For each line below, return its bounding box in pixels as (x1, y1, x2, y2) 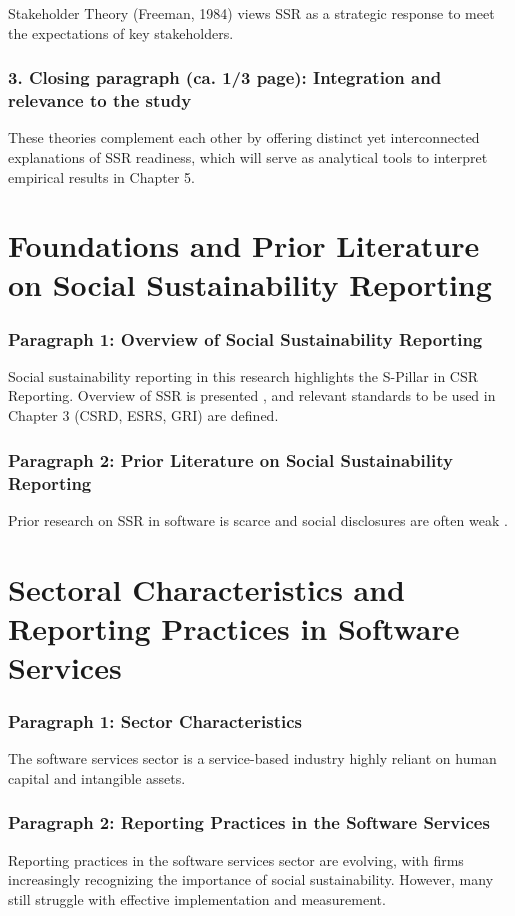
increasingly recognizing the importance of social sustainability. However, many (8, 869, 494, 890)
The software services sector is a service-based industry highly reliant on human (8, 748, 497, 769)
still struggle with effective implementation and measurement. (8, 888, 386, 909)
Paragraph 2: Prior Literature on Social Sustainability (8, 447, 453, 472)
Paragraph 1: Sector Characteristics (8, 709, 303, 734)
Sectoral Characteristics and (8, 568, 406, 609)
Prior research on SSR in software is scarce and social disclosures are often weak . (8, 509, 508, 530)
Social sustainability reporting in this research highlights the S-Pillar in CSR (8, 365, 479, 386)
